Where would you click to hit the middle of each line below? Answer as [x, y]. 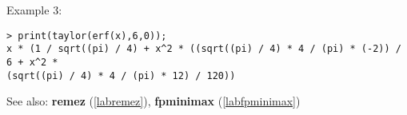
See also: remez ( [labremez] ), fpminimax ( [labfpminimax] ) [154, 101]
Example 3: [34, 10]
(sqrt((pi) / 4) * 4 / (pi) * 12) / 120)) [121, 75]
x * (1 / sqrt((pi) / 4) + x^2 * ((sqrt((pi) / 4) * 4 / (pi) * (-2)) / [204, 49]
